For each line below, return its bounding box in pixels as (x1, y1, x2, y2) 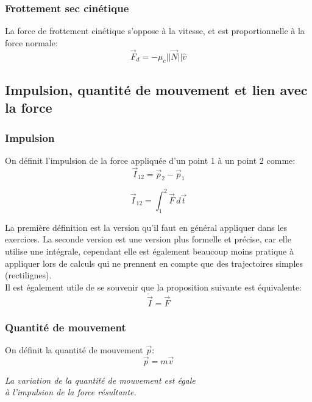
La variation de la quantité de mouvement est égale (5, 373, 196, 386)
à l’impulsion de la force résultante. (5, 386, 136, 398)
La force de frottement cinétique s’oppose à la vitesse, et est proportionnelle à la (5, 24, 305, 37)
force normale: (5, 36, 58, 49)
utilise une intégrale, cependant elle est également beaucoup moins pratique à (5, 244, 294, 257)
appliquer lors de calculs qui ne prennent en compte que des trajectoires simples (5, 256, 303, 269)
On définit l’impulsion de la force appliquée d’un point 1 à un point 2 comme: (5, 153, 296, 166)
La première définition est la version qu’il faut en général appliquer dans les (5, 220, 288, 233)
